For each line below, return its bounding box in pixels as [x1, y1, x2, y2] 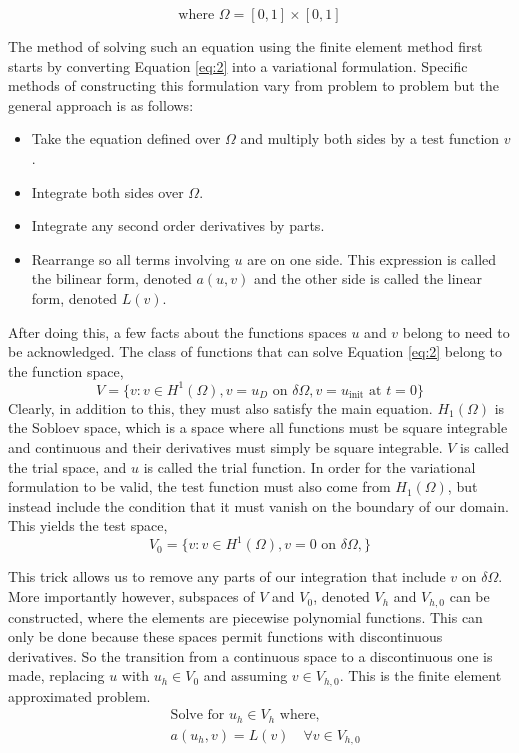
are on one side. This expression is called [247, 248, 497, 269]
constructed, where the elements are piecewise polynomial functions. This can [8, 606, 483, 627]
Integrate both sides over [31, 181, 184, 202]
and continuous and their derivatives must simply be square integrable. [8, 437, 443, 457]
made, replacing [8, 665, 105, 686]
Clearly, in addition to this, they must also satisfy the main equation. [8, 397, 433, 418]
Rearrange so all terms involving [31, 248, 230, 269]
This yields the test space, [8, 515, 168, 536]
